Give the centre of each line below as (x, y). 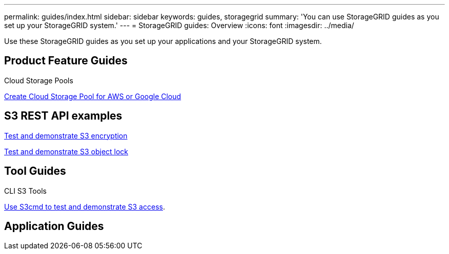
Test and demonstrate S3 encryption (66, 135)
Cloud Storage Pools (39, 80)
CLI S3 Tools (25, 191)
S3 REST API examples (63, 116)
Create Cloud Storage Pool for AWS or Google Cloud (93, 96)
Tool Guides (35, 171)
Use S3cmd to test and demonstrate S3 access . (85, 206)
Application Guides (54, 226)
